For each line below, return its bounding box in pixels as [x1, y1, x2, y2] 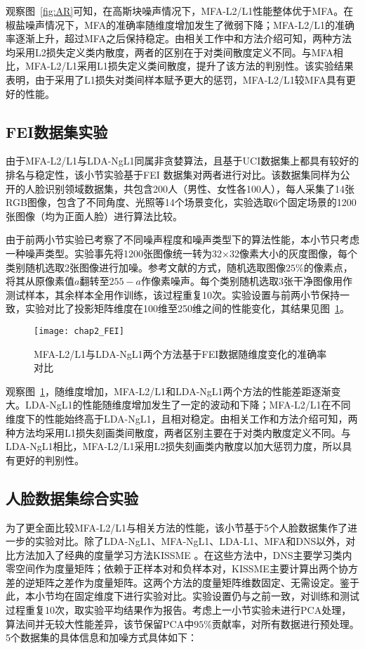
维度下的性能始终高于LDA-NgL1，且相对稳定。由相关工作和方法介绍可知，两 [6, 411, 358, 425]
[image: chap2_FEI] [34, 326, 124, 336]
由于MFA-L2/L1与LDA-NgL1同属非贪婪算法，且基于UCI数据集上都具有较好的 [6, 153, 359, 168]
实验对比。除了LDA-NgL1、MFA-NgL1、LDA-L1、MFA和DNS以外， [34, 534, 346, 548]
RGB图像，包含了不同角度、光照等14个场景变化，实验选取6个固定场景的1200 [6, 195, 357, 210]
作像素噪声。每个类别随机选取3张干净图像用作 [140, 274, 352, 288]
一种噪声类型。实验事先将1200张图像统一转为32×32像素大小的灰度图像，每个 [6, 245, 357, 260]
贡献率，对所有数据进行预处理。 [211, 616, 359, 631]
